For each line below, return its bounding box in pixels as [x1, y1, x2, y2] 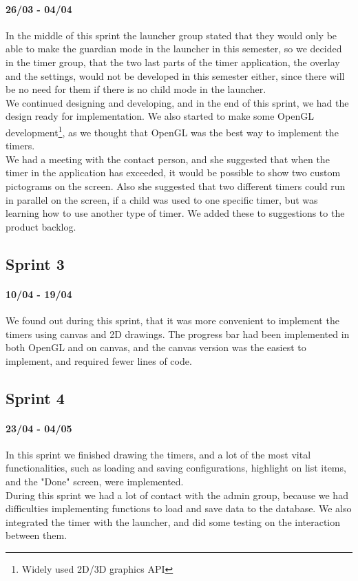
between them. [6, 528, 67, 542]
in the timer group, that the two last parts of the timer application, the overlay [6, 54, 340, 69]
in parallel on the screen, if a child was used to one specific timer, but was [6, 192, 318, 207]
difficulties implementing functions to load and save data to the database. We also [6, 501, 352, 516]
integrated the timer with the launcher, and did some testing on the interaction [6, 514, 341, 529]
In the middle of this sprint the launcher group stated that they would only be [6, 28, 337, 42]
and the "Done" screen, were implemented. [6, 474, 184, 489]
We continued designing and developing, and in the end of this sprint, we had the [6, 95, 349, 109]
